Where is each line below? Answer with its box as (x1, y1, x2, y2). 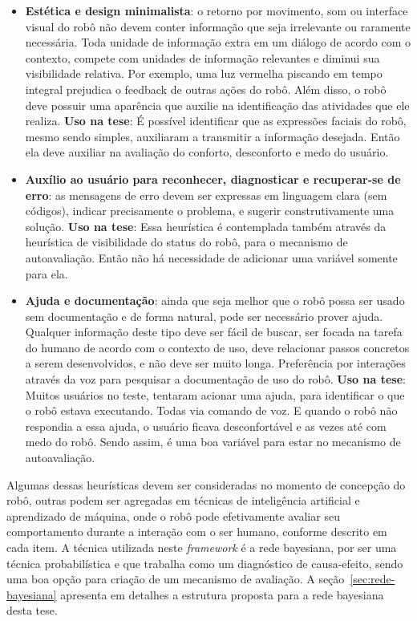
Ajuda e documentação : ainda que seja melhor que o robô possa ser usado (25, 292, 405, 309)
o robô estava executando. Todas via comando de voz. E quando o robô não (25, 402, 398, 419)
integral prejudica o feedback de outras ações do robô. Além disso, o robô (25, 80, 387, 97)
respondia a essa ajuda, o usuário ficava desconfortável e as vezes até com (25, 417, 387, 434)
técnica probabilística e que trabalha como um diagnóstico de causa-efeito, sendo (6, 554, 403, 571)
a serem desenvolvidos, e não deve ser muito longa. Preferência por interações (25, 355, 406, 371)
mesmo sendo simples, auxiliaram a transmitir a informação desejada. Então (25, 128, 400, 144)
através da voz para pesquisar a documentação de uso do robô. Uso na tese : (25, 371, 406, 388)
